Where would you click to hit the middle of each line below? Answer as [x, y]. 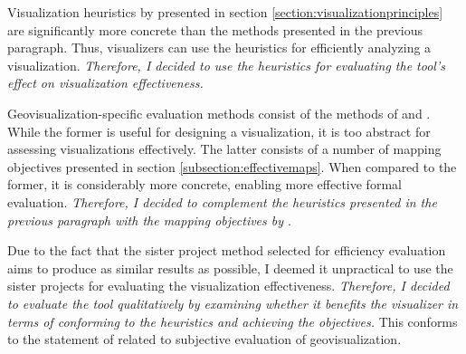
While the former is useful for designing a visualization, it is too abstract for [219, 131]
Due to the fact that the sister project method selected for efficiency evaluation [227, 250]
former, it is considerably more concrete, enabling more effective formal [204, 184]
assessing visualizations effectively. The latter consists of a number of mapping [224, 149]
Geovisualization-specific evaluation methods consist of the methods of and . [219, 113]
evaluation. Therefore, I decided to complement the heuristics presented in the [222, 201]
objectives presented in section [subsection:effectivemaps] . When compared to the [232, 166]
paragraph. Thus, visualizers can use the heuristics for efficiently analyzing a [219, 48]
